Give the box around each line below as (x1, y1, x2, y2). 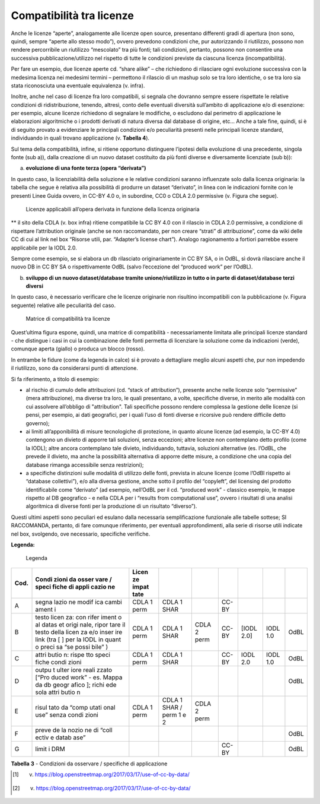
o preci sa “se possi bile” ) (35, 642, 108, 651)
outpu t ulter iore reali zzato (35, 666, 113, 674)
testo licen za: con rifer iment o (35, 613, 122, 621)
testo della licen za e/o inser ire (35, 628, 123, 636)
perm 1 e (162, 710, 187, 718)
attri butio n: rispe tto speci (35, 650, 111, 659)
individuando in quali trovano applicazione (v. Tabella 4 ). (11, 134, 150, 142)
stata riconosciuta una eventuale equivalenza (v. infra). (11, 82, 145, 89)
